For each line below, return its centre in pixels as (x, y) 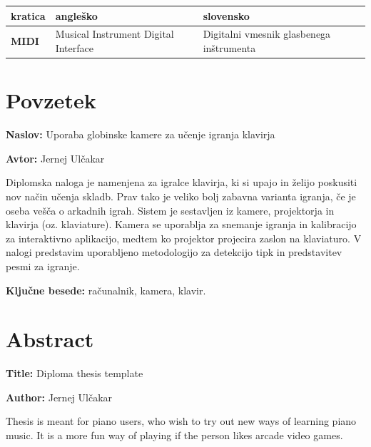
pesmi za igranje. (43, 266)
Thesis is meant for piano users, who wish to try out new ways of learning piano (181, 421)
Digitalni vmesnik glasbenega (267, 34)
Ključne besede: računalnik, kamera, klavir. (106, 290)
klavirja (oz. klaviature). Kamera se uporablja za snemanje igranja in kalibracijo (181, 224)
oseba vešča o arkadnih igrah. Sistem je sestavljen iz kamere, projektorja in (170, 210)
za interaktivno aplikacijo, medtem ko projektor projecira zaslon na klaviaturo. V (184, 238)
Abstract (50, 339)
